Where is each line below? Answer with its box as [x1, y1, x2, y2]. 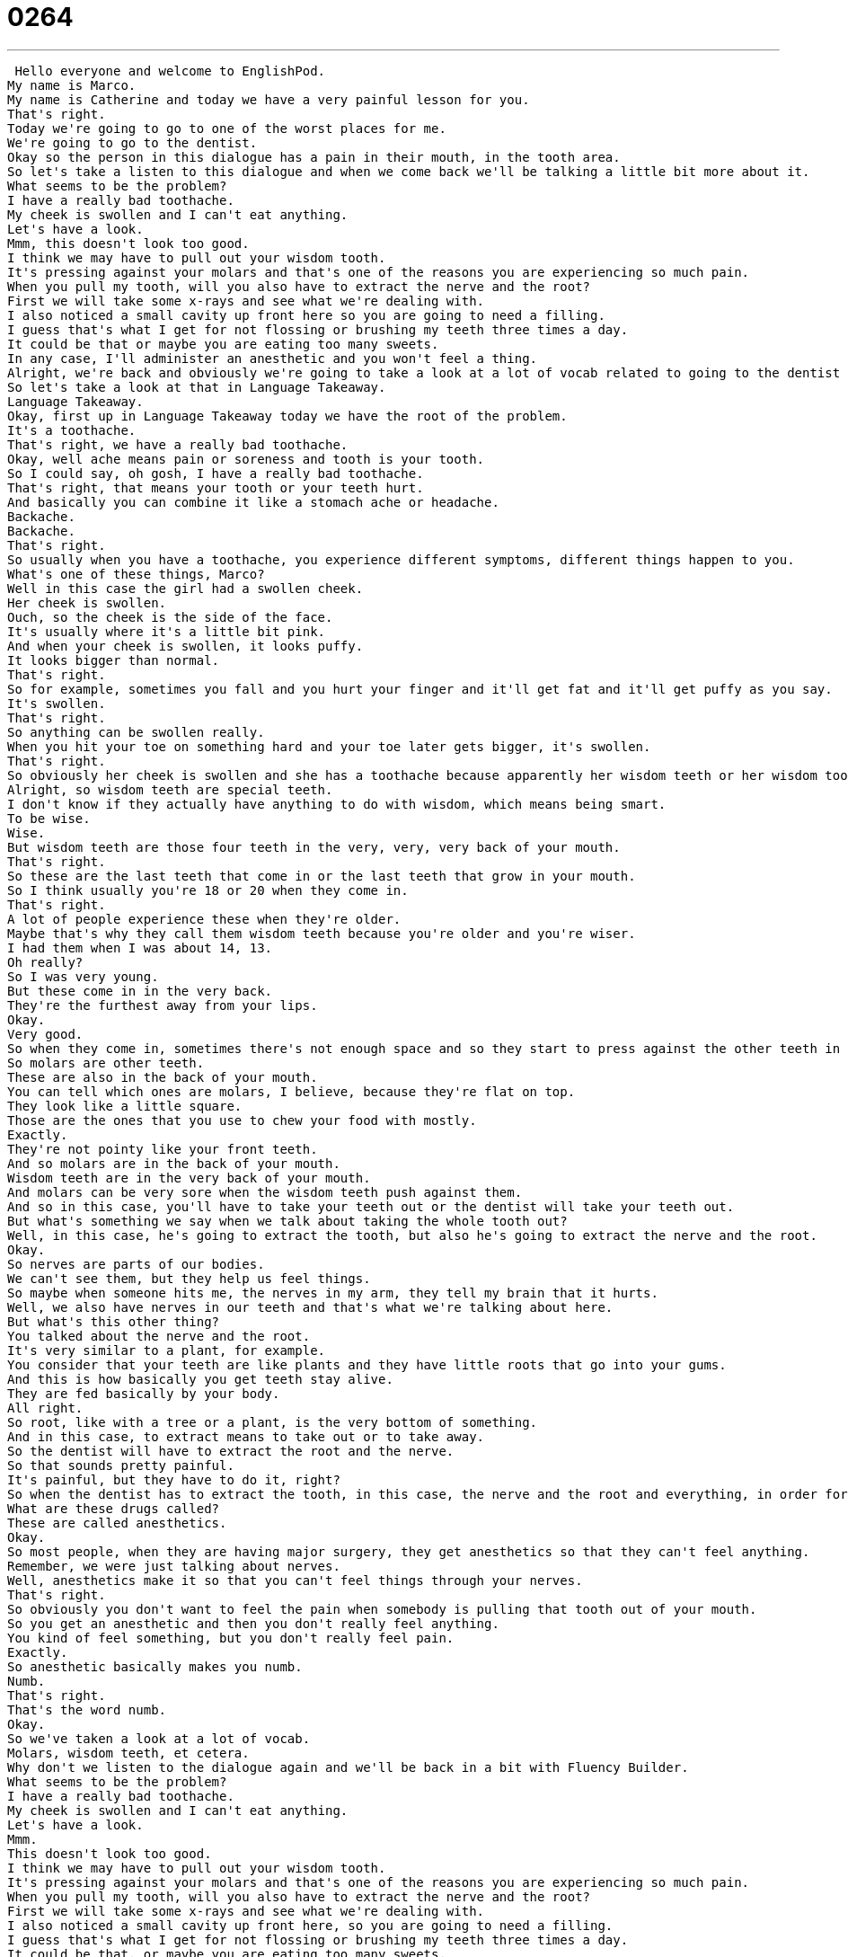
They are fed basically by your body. [7, 1386, 280, 1401]
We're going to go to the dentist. [7, 135, 258, 150]
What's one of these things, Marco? [7, 566, 265, 581]
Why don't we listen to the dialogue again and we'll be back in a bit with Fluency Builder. [7, 1759, 689, 1775]
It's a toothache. [7, 422, 137, 438]
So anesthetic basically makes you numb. [7, 1659, 303, 1674]
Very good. [7, 1026, 84, 1041]
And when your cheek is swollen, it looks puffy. [7, 638, 364, 653]
